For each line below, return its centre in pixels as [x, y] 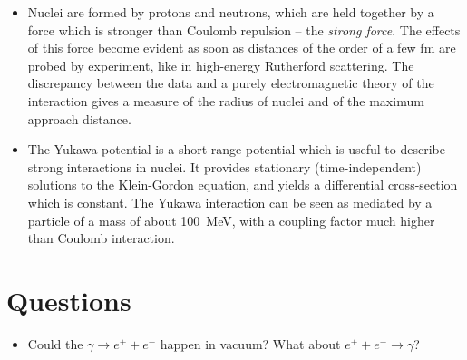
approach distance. [79, 118]
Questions [69, 300]
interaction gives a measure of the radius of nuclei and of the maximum [226, 100]
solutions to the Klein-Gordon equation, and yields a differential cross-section [243, 185]
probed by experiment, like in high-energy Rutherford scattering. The [221, 65]
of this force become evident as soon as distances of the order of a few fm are [242, 48]
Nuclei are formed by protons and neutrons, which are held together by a [231, 12]
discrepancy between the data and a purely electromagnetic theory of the [231, 83]
